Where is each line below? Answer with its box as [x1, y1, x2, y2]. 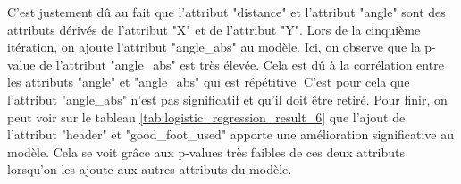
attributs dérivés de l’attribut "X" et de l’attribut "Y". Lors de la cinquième [7, 20, 421, 38]
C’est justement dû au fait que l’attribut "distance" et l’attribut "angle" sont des [7, 3, 446, 21]
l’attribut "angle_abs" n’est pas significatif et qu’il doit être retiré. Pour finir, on [7, 89, 448, 108]
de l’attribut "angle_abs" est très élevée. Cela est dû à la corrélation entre [39, 54, 444, 73]
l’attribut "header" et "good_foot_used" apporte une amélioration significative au [7, 125, 455, 144]
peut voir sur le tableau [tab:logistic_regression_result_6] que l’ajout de [7, 107, 406, 126]
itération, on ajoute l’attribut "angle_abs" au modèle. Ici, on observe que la [7, 38, 421, 56]
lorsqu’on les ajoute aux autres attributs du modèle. [7, 160, 292, 179]
